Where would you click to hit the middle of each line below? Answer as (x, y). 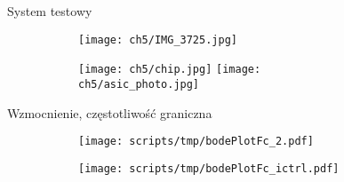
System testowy (50, 11)
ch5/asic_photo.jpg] (139, 84)
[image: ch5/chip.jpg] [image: (170, 70)
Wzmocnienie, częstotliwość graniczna (110, 112)
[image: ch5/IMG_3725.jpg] (158, 40)
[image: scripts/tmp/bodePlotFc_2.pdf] (196, 142)
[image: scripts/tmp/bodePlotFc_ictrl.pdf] (209, 168)
